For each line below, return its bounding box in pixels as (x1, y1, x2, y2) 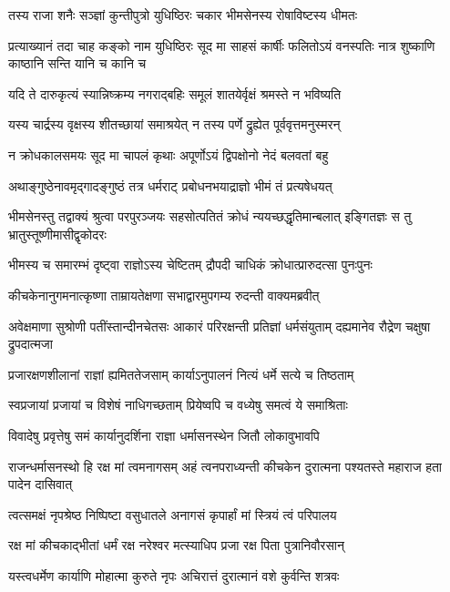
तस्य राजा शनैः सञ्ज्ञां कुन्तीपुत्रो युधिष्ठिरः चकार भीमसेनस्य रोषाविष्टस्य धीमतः (8, 5, 358, 24)
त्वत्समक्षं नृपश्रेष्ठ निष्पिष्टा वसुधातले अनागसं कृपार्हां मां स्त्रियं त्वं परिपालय (8, 505, 337, 524)
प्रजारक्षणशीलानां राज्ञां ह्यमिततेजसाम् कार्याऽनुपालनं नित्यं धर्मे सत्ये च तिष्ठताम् (8, 364, 354, 383)
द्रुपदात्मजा (8, 334, 53, 353)
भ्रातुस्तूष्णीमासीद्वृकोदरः (8, 224, 107, 243)
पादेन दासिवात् (8, 475, 73, 494)
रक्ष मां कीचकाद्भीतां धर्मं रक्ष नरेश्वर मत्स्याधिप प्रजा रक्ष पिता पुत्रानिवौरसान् (8, 536, 344, 555)
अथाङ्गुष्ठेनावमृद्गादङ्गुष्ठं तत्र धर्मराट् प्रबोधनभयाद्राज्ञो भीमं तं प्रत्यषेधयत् (8, 176, 332, 195)
